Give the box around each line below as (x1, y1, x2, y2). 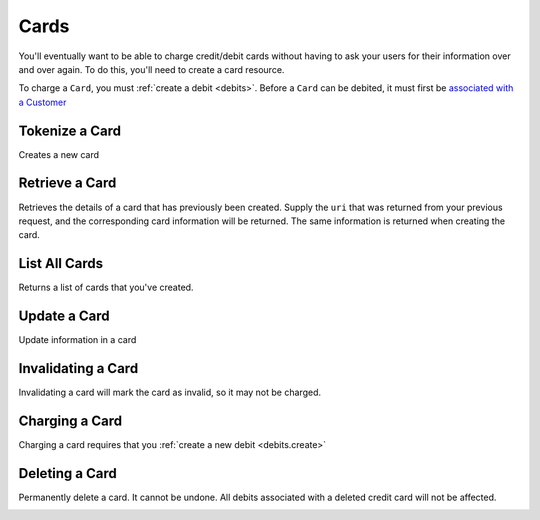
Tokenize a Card (18, 122, 122, 139)
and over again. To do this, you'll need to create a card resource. (18, 63, 285, 75)
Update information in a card (18, 334, 137, 346)
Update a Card (18, 308, 110, 325)
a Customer (18, 96, 67, 108)
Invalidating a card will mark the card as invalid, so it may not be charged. (18, 386, 322, 399)
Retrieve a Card (18, 175, 117, 192)
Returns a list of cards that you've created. (18, 281, 194, 294)
